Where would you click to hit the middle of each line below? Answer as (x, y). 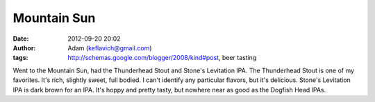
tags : (20, 58)
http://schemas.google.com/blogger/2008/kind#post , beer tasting (162, 58)
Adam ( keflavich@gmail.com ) (110, 48)
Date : (21, 39)
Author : (24, 48)
